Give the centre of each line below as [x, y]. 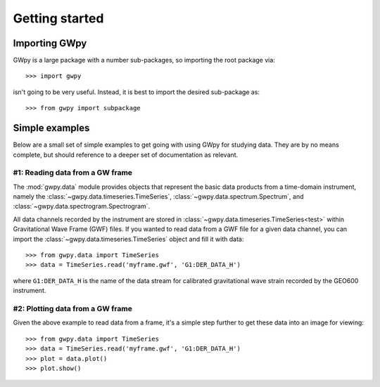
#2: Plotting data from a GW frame [73, 308]
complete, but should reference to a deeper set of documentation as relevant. [126, 155]
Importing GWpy [50, 43]
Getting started [58, 18]
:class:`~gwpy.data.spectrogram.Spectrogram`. [82, 206]
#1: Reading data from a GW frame [73, 173]
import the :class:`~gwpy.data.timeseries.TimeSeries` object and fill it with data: [128, 239]
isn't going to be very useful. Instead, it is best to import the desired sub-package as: [137, 92]
